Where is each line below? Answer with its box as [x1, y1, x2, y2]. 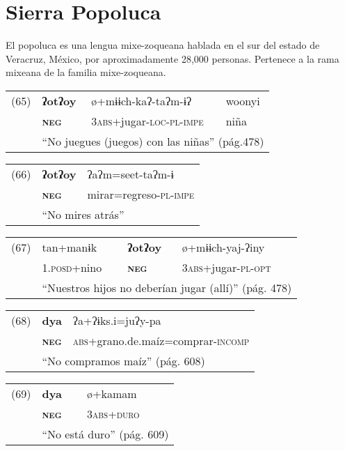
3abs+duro [87, 405, 140, 422]
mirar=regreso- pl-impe [87, 185, 195, 202]
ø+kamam [87, 385, 137, 402]
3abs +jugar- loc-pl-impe [91, 112, 204, 129]
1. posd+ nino [42, 259, 102, 275]
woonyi [225, 92, 260, 109]
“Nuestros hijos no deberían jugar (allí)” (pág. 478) [42, 279, 292, 296]
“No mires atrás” [42, 206, 125, 222]
